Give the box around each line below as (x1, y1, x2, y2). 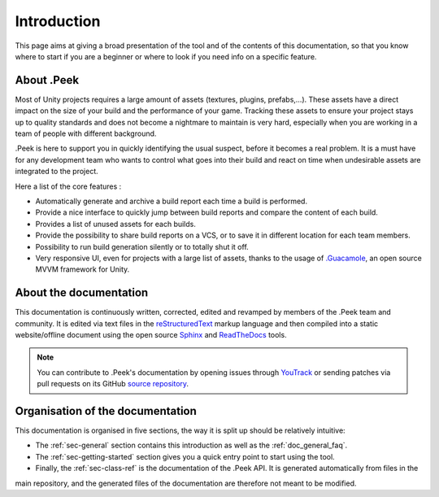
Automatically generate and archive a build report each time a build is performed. (35, 196, 308, 206)
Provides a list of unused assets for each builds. (35, 219, 197, 229)
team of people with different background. (15, 129, 157, 138)
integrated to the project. (15, 167, 99, 177)
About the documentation (15, 286, 149, 300)
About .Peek (15, 73, 80, 87)
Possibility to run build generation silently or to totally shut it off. (35, 242, 250, 251)
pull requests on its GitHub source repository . (37, 379, 189, 389)
